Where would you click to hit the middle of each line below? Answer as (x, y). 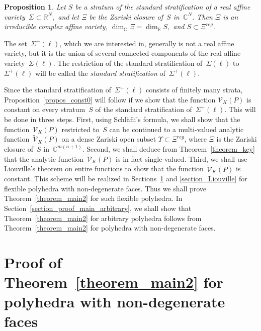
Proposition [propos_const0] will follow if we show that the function (110, 99)
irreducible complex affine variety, (56, 26)
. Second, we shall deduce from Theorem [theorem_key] (168, 148)
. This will (240, 109)
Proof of (33, 262)
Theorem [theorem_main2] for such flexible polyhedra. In (93, 198)
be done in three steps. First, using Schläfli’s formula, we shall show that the (122, 119)
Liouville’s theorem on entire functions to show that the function (104, 169)
